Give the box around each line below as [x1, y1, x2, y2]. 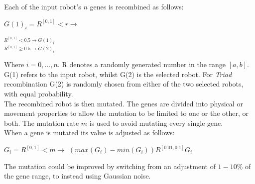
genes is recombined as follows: [90, 1, 184, 11]
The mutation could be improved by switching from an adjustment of [4, 161, 216, 171]
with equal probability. [4, 89, 73, 99]
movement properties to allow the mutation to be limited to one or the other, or [4, 108, 249, 118]
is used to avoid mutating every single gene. [89, 117, 223, 128]
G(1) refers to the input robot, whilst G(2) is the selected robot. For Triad [4, 69, 232, 79]
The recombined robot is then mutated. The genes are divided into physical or [4, 98, 243, 108]
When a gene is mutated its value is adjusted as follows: [4, 127, 175, 138]
